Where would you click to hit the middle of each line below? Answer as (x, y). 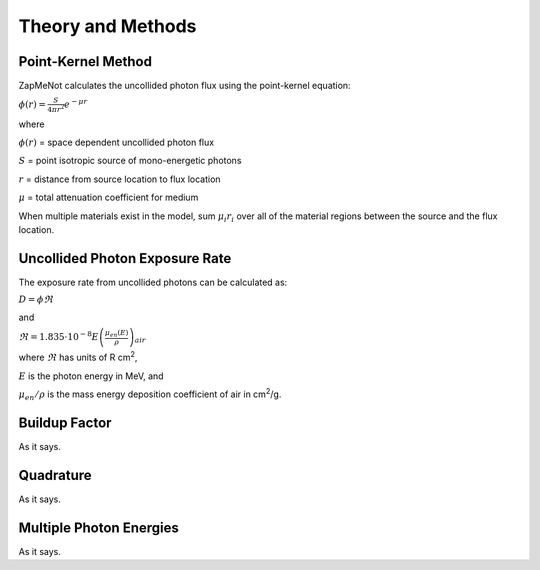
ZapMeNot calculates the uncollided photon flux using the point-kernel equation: (184, 86)
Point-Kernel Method (85, 61)
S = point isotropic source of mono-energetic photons (130, 161)
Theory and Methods (107, 26)
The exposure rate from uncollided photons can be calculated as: (153, 282)
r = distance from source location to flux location (119, 179)
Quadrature (55, 475)
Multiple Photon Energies (99, 527)
